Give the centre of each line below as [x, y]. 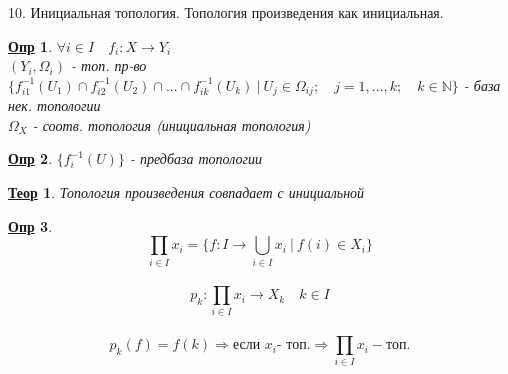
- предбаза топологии [195, 158]
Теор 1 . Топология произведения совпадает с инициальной [186, 192]
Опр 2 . [30, 158]
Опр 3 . [30, 225]
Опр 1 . [30, 45]
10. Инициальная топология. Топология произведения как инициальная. [226, 12]
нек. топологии [54, 105]
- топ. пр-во [109, 65]
